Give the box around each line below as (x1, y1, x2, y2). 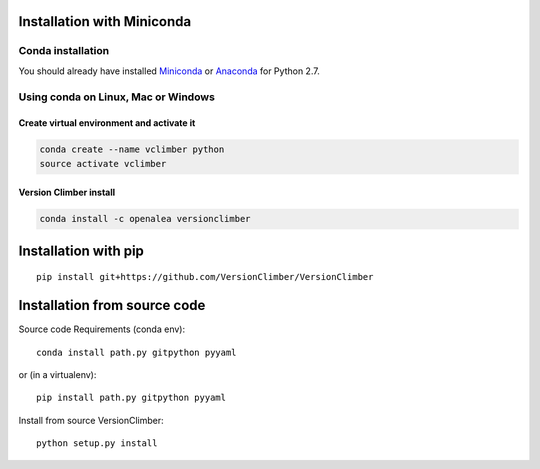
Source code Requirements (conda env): (18, 323, 185, 335)
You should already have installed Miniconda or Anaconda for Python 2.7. (18, 65, 320, 77)
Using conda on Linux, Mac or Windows (18, 90, 215, 104)
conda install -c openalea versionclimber (39, 213, 251, 225)
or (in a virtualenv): (18, 368, 97, 380)
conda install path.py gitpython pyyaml (36, 346, 237, 358)
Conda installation (18, 44, 110, 58)
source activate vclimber (39, 158, 167, 169)
